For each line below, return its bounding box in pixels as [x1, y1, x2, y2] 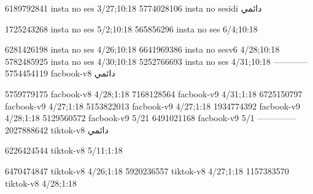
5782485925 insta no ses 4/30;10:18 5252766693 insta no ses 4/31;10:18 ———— [5, 54, 308, 67]
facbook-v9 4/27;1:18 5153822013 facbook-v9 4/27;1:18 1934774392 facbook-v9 [5, 99, 301, 112]
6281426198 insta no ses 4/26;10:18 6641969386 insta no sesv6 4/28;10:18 [5, 43, 280, 56]
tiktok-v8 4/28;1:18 [5, 176, 77, 189]
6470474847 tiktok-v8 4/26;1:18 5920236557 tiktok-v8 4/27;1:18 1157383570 [5, 164, 289, 177]
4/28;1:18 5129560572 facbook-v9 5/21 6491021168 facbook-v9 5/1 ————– [5, 111, 296, 124]
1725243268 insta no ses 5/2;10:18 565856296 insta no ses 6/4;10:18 [5, 22, 258, 35]
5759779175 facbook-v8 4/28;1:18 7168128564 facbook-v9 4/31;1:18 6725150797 [5, 87, 303, 100]
